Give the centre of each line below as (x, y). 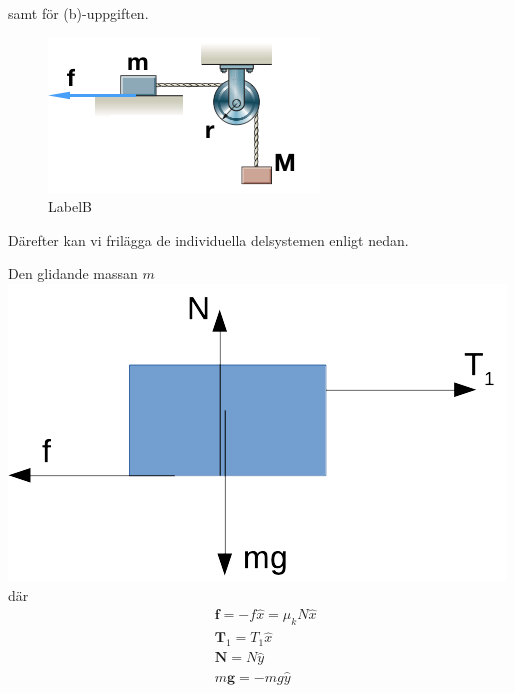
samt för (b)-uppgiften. (78, 13)
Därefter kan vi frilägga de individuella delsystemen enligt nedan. (208, 239)
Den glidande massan (73, 273)
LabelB (70, 206)
